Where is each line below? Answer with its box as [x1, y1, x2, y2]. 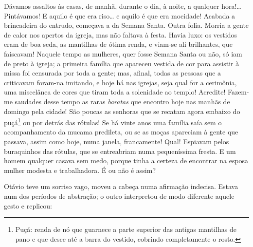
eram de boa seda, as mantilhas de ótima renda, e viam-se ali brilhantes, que [4, 39, 233, 49]
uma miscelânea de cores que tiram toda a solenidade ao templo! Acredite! [4, 87, 226, 97]
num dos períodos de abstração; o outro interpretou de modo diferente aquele [4, 190, 235, 201]
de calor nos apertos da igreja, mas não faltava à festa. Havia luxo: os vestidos [4, 29, 237, 39]
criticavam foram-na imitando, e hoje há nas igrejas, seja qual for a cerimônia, [4, 77, 237, 87]
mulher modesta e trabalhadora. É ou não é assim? [4, 165, 156, 175]
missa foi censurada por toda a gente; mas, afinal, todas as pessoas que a [4, 68, 221, 78]
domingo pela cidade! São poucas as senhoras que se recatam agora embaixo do [4, 106, 240, 116]
